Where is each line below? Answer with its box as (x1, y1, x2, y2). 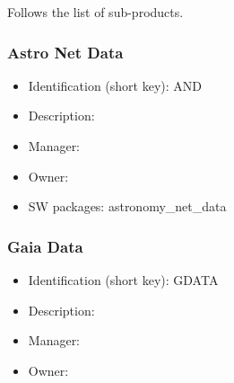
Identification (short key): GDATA (28, 271, 219, 289)
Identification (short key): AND (28, 76, 203, 94)
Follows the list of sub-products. (7, 3, 184, 21)
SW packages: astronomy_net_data (28, 197, 227, 216)
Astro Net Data (7, 40, 124, 63)
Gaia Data (7, 235, 83, 257)
